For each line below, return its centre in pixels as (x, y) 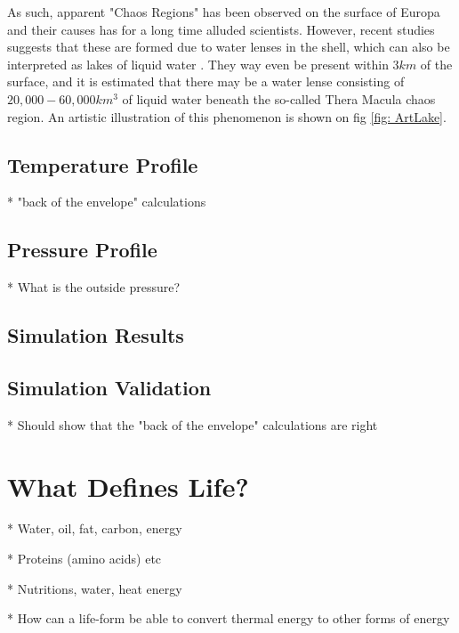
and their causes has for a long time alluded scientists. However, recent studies (221, 29)
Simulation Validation (109, 387)
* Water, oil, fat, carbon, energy (95, 528)
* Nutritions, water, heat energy (95, 588)
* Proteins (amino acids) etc (85, 559)
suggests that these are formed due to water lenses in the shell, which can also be (229, 47)
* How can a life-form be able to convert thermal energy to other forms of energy (229, 618)
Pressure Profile (82, 250)
